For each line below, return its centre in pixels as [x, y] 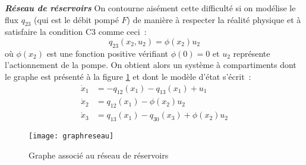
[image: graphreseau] [71, 136]
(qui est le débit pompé [76, 19]
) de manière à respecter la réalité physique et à [214, 19]
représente [252, 53]
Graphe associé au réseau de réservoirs [99, 155]
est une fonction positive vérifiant [108, 53]
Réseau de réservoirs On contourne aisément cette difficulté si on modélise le [150, 8]
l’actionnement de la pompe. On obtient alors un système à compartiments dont [151, 65]
